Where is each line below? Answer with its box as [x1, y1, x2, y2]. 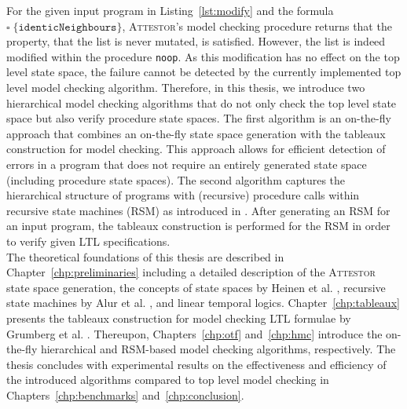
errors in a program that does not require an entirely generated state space [6, 156, 367, 172]
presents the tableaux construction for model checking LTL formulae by [6, 309, 351, 326]
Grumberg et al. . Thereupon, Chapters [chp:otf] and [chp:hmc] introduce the [6, 325, 383, 341]
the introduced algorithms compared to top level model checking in [6, 371, 329, 388]
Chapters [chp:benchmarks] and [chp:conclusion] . [6, 386, 244, 403]
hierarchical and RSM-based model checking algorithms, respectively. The [40, 341, 396, 357]
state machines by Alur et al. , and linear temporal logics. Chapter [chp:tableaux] [6, 294, 400, 311]
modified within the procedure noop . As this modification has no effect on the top [6, 48, 400, 64]
